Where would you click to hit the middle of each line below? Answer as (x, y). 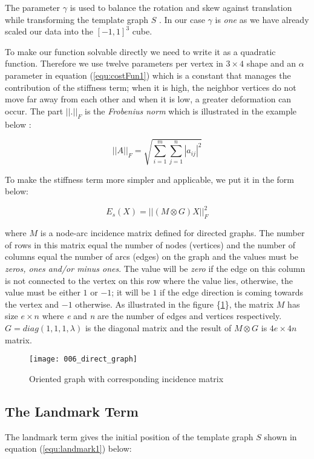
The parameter (33, 7)
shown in (280, 436)
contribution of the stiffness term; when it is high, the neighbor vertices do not (151, 87)
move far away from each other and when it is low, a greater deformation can (148, 99)
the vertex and (32, 304)
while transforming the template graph (77, 19)
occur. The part (34, 111)
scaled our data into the (49, 31)
